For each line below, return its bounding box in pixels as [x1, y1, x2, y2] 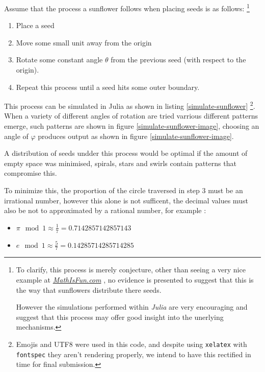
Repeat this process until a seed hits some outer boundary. [16, 81, 200, 92]
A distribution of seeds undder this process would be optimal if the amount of [4, 148, 248, 158]
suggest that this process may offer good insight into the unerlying [16, 311, 224, 322]
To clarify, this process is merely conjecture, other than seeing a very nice [16, 264, 246, 275]
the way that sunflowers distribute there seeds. [16, 284, 162, 295]
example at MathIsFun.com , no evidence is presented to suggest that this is [16, 274, 254, 285]
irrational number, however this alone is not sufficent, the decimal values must [4, 195, 248, 205]
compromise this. [4, 168, 57, 178]
